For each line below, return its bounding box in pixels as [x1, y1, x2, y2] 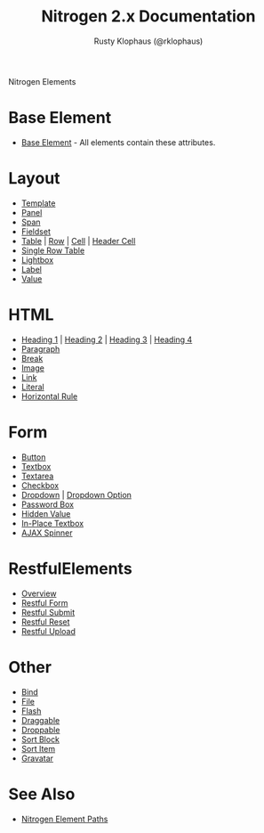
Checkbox [20, 479, 60, 491]
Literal [20, 381, 45, 392]
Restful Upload [20, 625, 76, 636]
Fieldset [20, 225, 51, 237]
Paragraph [20, 343, 60, 354]
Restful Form [20, 597, 68, 608]
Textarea [20, 470, 54, 481]
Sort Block [20, 733, 60, 745]
